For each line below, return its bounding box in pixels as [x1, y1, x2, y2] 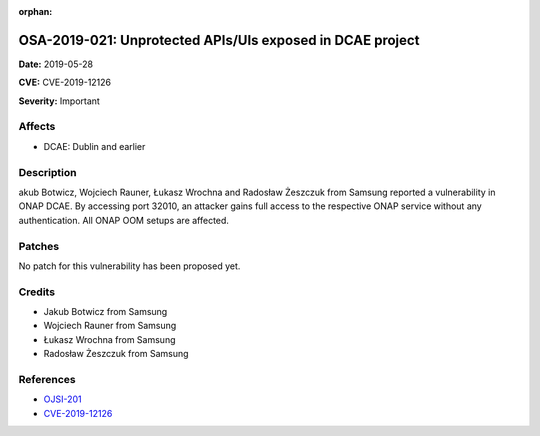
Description [18, 165, 77, 179]
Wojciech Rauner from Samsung [43, 320, 177, 332]
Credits [18, 285, 55, 299]
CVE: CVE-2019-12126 [18, 76, 112, 89]
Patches [18, 239, 60, 253]
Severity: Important [18, 95, 100, 107]
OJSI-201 [43, 393, 82, 405]
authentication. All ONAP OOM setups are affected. [18, 214, 230, 226]
